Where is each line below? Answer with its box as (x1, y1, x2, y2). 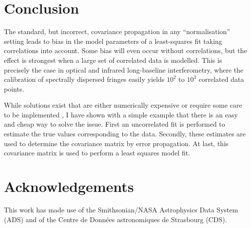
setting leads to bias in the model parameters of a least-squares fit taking (4, 36, 222, 46)
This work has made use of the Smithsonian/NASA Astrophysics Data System (4, 204, 238, 214)
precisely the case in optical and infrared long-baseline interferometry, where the (4, 64, 244, 75)
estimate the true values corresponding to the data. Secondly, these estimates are (4, 129, 246, 139)
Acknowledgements (4, 176, 134, 196)
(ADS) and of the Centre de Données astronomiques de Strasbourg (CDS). (4, 214, 227, 224)
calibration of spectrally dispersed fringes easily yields (4, 74, 165, 84)
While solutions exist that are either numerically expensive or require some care (4, 100, 242, 110)
